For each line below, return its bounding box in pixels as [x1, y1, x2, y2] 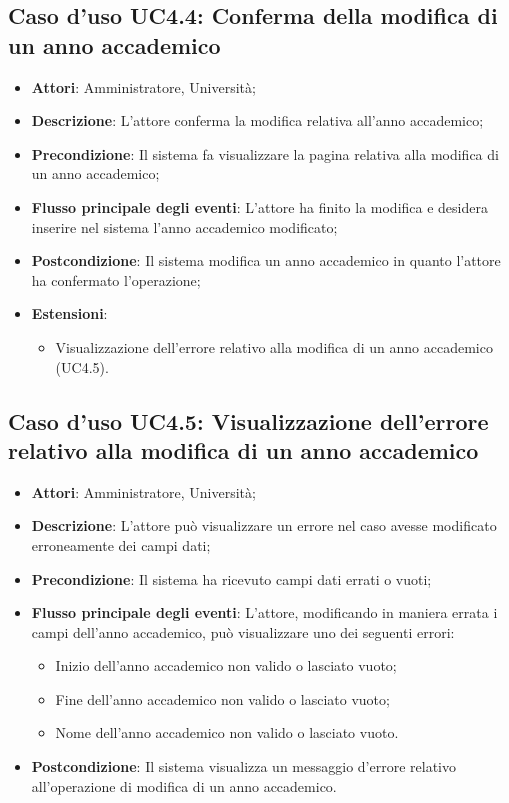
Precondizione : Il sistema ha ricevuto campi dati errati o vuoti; [31, 568, 432, 589]
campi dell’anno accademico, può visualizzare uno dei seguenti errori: [31, 621, 455, 642]
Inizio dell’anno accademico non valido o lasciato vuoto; [55, 655, 397, 676]
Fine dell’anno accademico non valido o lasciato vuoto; [55, 688, 390, 709]
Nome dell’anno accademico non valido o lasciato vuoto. [55, 722, 399, 743]
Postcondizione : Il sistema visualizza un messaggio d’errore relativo [31, 756, 456, 777]
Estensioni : [31, 303, 108, 324]
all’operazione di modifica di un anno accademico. [31, 775, 337, 796]
